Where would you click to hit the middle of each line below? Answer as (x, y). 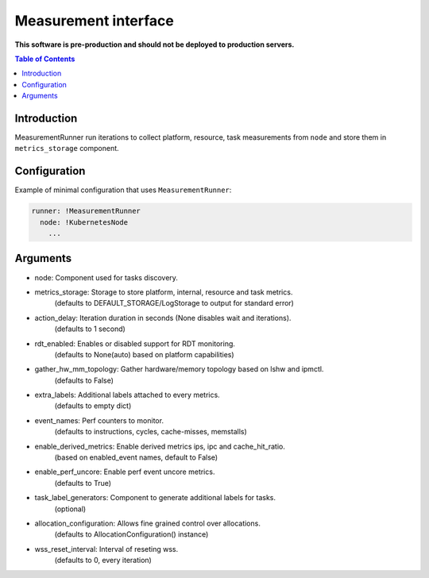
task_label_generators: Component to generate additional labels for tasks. (155, 498)
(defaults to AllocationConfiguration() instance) (131, 534)
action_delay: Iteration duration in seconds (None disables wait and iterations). (163, 318)
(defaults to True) (83, 483)
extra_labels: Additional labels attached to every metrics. (127, 395)
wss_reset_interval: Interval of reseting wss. (106, 549)
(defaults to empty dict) (93, 406)
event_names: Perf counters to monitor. (99, 420)
